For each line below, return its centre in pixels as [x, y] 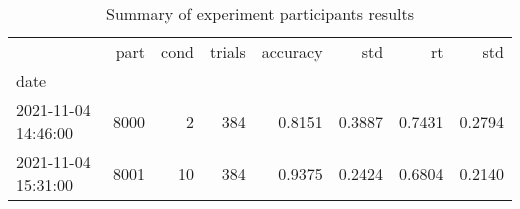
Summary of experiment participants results [260, 13]
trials [228, 51]
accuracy [292, 51]
